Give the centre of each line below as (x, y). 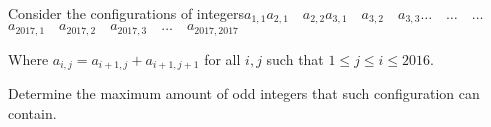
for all (222, 58)
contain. (32, 112)
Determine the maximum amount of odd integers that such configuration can (244, 93)
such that (295, 58)
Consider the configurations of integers (126, 13)
